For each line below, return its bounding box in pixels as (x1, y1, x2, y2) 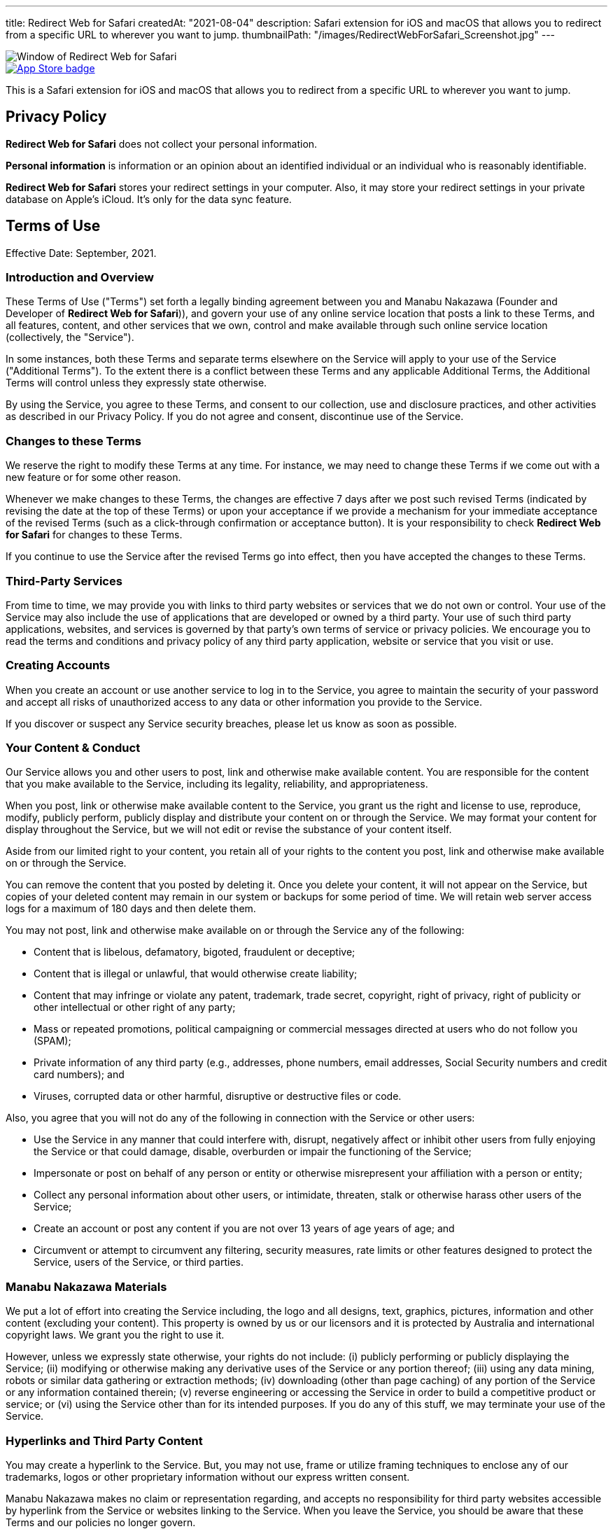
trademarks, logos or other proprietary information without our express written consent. (6, 1470, 410, 1483)
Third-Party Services (6, 573, 122, 588)
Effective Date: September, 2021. (6, 246, 157, 259)
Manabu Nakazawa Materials (6, 1279, 167, 1294)
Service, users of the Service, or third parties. (34, 1256, 244, 1269)
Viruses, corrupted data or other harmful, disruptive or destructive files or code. (34, 1090, 402, 1103)
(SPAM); (34, 1035, 71, 1047)
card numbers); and (34, 1068, 125, 1081)
